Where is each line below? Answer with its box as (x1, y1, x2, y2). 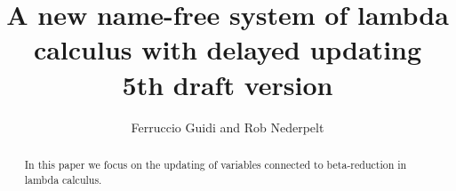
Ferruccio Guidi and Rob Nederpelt (131, 117, 324, 136)
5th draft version (122, 66, 333, 102)
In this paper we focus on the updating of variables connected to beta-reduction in (24, 156, 407, 171)
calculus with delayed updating (33, 31, 422, 68)
